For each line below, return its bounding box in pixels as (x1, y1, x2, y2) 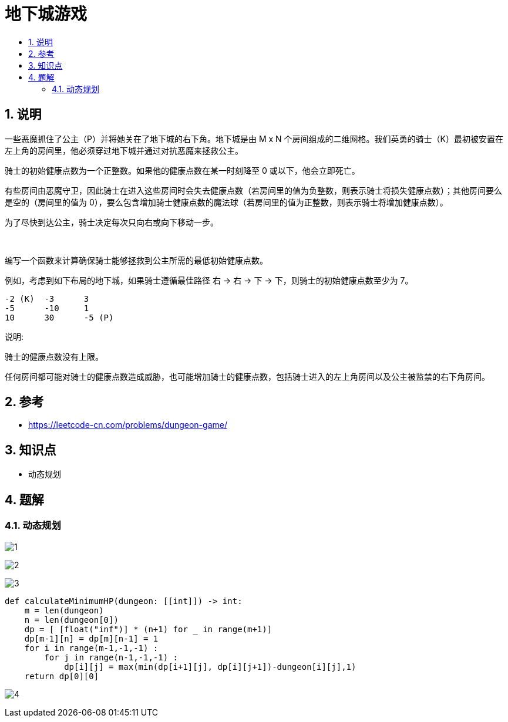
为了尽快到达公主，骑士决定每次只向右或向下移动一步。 (5, 217, 218, 227)
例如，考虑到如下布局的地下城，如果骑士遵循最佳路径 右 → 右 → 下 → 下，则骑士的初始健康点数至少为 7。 (5, 275, 413, 285)
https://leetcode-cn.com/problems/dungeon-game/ (28, 420, 227, 430)
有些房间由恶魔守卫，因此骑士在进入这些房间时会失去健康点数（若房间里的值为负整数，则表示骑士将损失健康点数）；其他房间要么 (5, 185, 502, 195)
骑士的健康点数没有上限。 (5, 351, 103, 362)
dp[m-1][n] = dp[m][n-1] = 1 (24, 633, 159, 643)
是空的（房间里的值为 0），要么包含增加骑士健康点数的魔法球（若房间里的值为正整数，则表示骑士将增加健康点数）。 (5, 197, 448, 207)
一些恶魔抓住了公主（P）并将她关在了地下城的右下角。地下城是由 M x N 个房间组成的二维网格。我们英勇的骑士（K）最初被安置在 (5, 133, 503, 144)
